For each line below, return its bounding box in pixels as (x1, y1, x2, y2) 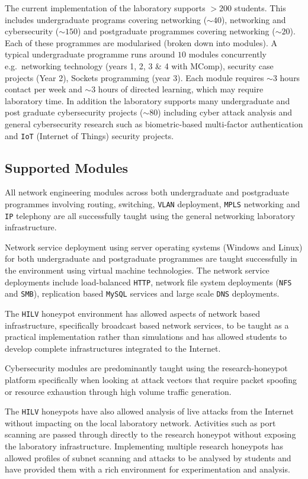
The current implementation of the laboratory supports (5, 2, 206, 14)
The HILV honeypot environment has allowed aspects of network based (5, 307, 261, 319)
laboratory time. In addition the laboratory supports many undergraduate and (5, 94, 290, 107)
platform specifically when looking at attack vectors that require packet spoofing (5, 374, 297, 386)
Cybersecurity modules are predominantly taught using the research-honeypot (5, 362, 288, 374)
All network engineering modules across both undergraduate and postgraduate (5, 186, 290, 198)
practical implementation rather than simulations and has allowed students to (5, 330, 287, 343)
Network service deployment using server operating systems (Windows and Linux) (5, 240, 303, 253)
